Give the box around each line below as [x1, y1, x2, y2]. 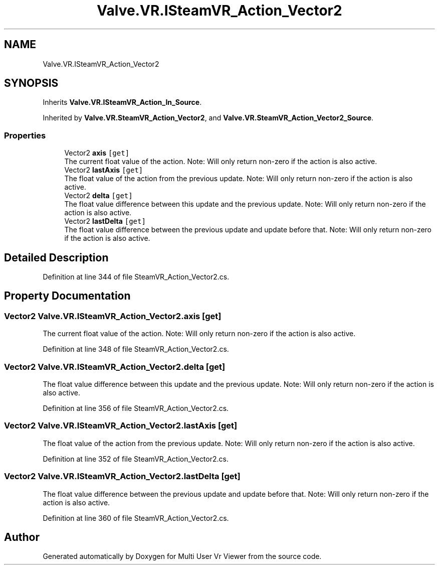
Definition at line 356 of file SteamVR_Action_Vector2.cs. [43, 404, 229, 412]
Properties [4, 130, 46, 140]
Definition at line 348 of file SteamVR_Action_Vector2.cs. [43, 345, 229, 354]
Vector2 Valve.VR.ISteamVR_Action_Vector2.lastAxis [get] [4, 420, 238, 431]
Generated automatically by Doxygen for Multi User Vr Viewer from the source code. [43, 552, 322, 561]
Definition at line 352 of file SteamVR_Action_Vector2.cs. [43, 454, 229, 463]
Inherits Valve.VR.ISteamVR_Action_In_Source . [43, 98, 202, 107]
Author [4, 530, 40, 543]
